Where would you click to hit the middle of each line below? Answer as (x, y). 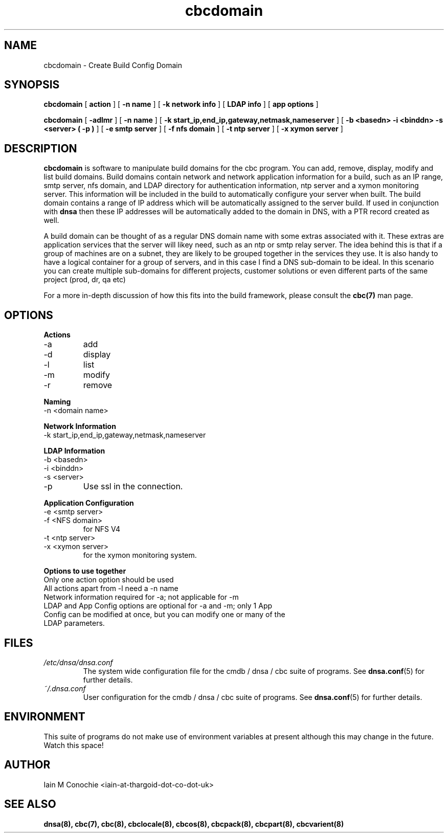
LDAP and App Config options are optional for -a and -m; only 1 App (158, 606)
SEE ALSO (30, 804)
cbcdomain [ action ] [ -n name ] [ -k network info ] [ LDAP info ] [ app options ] (181, 104)
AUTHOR (27, 765)
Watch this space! (74, 745)
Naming (57, 402)
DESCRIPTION (41, 148)
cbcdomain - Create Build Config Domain (113, 65)
